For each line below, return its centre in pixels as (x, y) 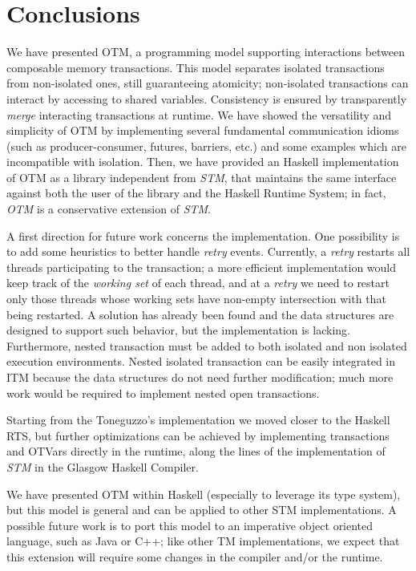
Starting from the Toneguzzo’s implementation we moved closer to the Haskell (198, 420)
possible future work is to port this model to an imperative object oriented (190, 525)
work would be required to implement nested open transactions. (163, 393)
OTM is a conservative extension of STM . (109, 209)
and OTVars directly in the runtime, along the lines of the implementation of (196, 451)
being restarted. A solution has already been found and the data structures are (200, 314)
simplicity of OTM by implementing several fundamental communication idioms (203, 130)
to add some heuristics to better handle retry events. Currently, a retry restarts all (208, 251)
